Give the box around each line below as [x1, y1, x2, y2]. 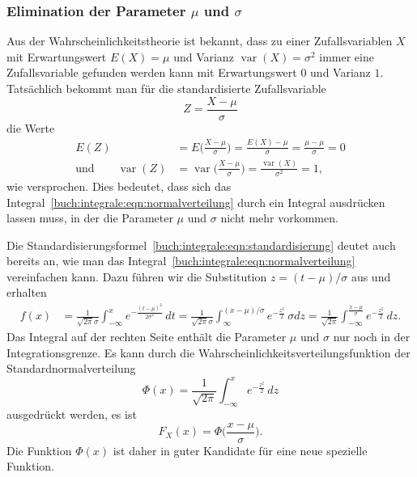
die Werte [6, 119, 55, 136]
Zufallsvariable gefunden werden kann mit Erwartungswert [6, 64, 297, 81]
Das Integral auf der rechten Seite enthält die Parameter [6, 327, 287, 344]
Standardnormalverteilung [6, 360, 136, 377]
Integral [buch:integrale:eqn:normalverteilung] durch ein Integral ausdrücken [6, 193, 385, 210]
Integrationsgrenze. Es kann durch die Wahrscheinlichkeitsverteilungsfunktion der [6, 344, 411, 361]
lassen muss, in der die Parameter [6, 209, 173, 226]
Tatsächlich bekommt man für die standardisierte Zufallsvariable [6, 80, 326, 96]
